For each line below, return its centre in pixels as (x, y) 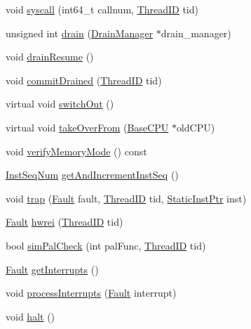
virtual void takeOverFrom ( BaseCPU (87, 127)
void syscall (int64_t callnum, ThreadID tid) (102, 9)
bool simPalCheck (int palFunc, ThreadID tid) (106, 245)
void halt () (30, 316)
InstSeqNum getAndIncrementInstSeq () (92, 175)
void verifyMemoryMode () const (76, 151)
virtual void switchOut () (60, 104)
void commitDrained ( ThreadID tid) (84, 80)
